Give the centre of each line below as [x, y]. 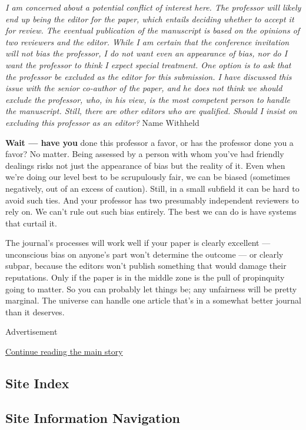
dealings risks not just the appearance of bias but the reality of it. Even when [145, 165]
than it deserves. [35, 311]
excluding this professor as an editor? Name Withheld [102, 122]
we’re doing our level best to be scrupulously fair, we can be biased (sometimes [148, 177]
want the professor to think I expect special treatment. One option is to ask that [148, 64]
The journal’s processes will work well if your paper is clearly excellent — [138, 243]
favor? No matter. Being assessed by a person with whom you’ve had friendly [145, 154]
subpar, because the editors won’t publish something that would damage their [146, 266]
